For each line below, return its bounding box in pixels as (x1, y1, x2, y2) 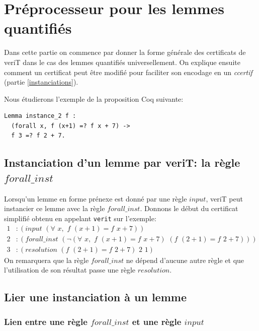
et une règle (132, 315, 182, 328)
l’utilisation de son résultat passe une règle (4, 264, 136, 275)
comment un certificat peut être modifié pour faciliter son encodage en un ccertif (4, 67, 252, 77)
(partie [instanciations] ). (4, 77, 78, 87)
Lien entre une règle (4, 315, 88, 328)
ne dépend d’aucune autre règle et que (126, 254, 244, 265)
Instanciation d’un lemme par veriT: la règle (4, 155, 240, 170)
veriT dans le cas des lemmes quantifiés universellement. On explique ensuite (4, 56, 240, 67)
